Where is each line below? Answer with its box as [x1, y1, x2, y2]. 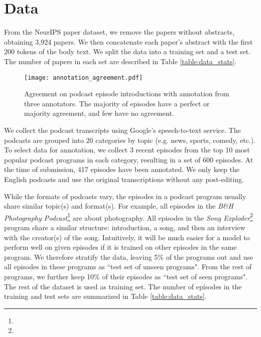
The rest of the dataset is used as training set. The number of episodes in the [4, 281, 242, 291]
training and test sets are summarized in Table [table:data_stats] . [4, 291, 207, 301]
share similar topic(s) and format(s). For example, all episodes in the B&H [4, 201, 233, 211]
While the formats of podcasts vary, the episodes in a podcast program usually [4, 191, 246, 201]
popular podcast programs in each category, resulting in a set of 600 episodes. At [4, 154, 253, 164]
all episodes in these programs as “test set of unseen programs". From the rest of [4, 261, 252, 272]
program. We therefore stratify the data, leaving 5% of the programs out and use [4, 251, 253, 262]
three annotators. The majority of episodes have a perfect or [24, 98, 210, 108]
